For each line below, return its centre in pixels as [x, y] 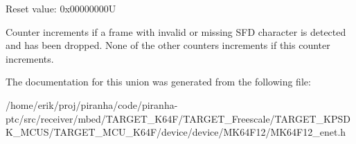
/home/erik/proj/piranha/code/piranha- [92, 104]
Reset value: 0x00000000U [61, 8]
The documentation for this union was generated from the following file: [158, 82]
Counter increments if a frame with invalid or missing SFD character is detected [176, 31]
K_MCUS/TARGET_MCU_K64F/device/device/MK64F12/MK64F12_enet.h [176, 132]
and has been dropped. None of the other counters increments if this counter [168, 45]
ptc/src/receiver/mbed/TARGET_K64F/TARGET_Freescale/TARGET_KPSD [178, 118]
